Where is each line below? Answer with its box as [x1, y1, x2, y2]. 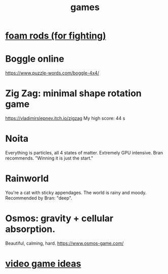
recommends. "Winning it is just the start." [5, 155, 94, 161]
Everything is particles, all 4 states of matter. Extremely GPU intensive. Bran [5, 150, 163, 155]
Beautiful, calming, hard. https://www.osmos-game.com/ [5, 240, 124, 246]
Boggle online [5, 53, 64, 65]
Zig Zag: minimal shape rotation [5, 88, 142, 99]
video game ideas [5, 258, 81, 269]
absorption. [5, 223, 56, 235]
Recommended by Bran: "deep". [5, 194, 72, 201]
